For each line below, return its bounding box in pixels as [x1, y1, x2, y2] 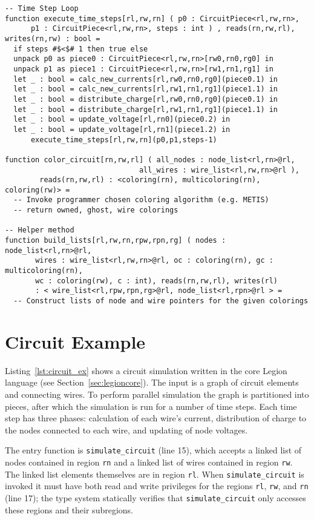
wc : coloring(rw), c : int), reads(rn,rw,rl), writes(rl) [35, 276, 278, 285]
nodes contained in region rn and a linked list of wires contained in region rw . [5, 456, 293, 469]
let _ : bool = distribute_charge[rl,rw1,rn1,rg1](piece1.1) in [13, 105, 278, 114]
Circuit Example [5, 329, 146, 354]
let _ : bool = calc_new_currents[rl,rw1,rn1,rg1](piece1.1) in [13, 85, 278, 94]
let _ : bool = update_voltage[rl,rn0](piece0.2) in [13, 115, 231, 124]
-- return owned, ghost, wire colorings [13, 206, 178, 215]
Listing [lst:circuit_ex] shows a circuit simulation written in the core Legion [5, 364, 287, 377]
